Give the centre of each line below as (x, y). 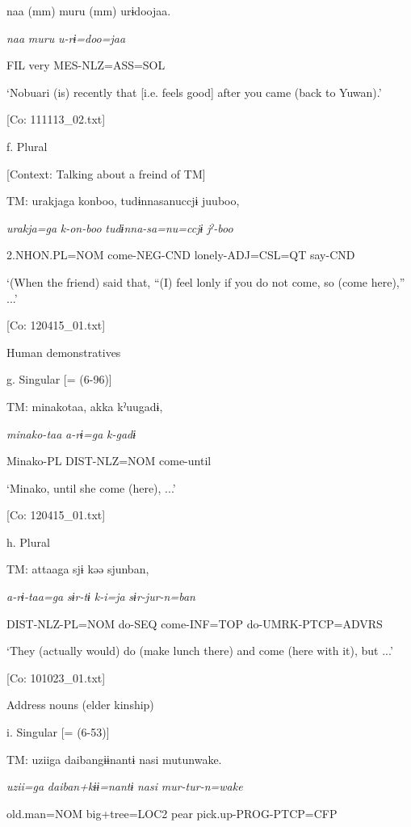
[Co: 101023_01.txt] (56, 677)
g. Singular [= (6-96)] (59, 379)
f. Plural (27, 146)
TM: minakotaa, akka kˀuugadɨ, (85, 406)
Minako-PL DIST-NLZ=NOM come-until (109, 461)
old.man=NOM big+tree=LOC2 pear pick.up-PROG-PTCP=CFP (172, 813)
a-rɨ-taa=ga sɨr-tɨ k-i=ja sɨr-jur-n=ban (101, 596)
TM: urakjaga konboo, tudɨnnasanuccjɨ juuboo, (123, 201)
